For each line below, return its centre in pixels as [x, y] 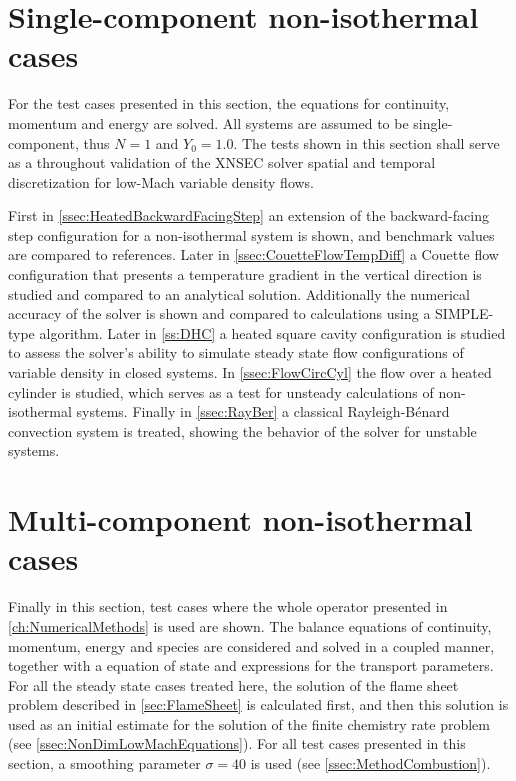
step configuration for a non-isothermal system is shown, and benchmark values [251, 234]
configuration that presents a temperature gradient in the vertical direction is [245, 274]
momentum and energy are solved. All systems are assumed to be [208, 122]
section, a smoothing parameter [104, 763]
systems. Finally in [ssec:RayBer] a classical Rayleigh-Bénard [263, 411]
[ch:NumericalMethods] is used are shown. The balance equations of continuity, [250, 625]
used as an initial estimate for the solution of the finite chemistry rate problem [249, 723]
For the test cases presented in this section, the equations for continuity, [229, 103]
